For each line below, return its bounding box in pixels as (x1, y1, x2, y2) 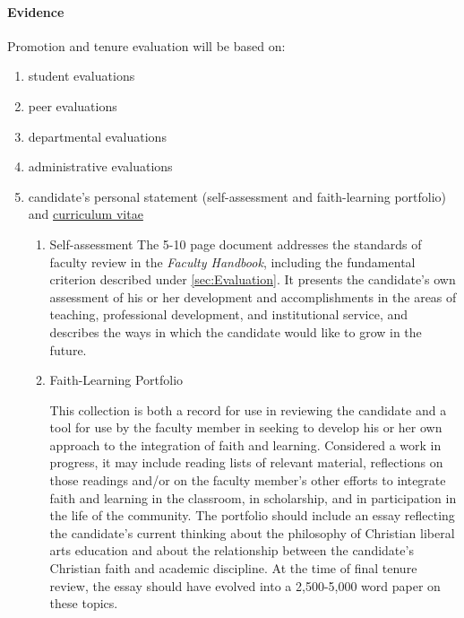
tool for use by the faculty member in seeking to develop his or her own (49, 418, 443, 437)
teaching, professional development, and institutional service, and (49, 305, 408, 324)
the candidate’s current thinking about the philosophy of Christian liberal (49, 523, 455, 542)
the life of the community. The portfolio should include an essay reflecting (49, 506, 455, 525)
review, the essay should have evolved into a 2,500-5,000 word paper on (49, 576, 441, 595)
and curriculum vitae (28, 205, 143, 223)
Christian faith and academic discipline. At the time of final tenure (49, 559, 417, 578)
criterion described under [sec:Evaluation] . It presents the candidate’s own (49, 270, 456, 289)
